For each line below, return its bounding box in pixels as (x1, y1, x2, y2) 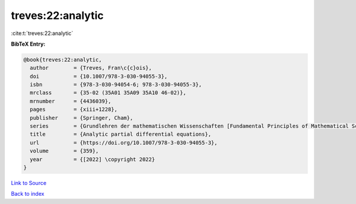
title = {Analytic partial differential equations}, (30, 131, 212, 138)
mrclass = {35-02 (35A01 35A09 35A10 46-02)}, (30, 90, 186, 96)
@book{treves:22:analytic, (23, 56, 102, 63)
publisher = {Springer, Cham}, (30, 114, 133, 121)
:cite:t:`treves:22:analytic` (11, 30, 74, 37)
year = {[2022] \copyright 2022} (30, 156, 155, 162)
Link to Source (11, 179, 47, 186)
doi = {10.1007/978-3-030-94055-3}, (30, 73, 168, 79)
